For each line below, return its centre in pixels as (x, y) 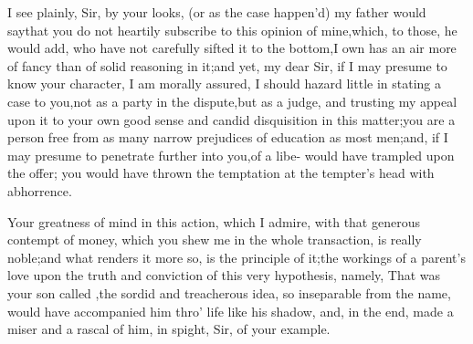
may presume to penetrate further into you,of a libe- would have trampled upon (231, 155)
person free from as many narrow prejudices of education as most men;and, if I (228, 137)
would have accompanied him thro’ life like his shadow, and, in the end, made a (231, 311)
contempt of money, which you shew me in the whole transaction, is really (215, 240)
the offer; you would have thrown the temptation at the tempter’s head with (221, 173)
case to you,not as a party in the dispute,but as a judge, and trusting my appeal (232, 101)
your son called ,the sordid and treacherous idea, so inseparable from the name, (229, 292)
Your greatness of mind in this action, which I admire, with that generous (214, 221)
